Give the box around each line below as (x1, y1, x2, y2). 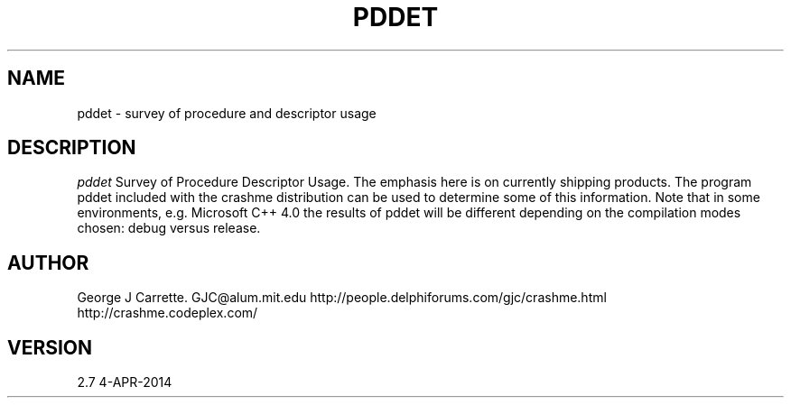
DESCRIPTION (7, 136, 136, 160)
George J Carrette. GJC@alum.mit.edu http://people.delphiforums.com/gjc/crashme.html (77, 290, 607, 306)
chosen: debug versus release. (77, 220, 261, 236)
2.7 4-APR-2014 (77, 374, 172, 391)
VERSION (7, 336, 93, 359)
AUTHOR (7, 251, 89, 274)
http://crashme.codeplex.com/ (77, 305, 258, 321)
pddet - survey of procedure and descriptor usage (77, 105, 377, 121)
